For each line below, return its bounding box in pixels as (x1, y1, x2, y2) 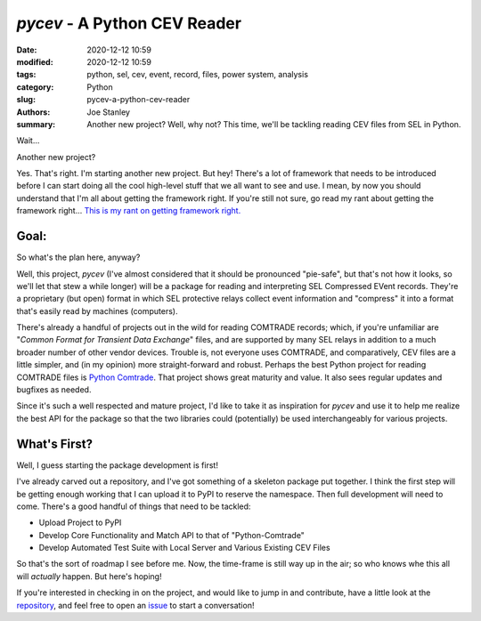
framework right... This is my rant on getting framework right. (16, 206, 241, 216)
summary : (16, 118, 56, 129)
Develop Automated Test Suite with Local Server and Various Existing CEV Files (38, 543, 330, 553)
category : (16, 81, 54, 93)
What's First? (16, 436, 94, 451)
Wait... (16, 135, 40, 146)
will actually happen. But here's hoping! (16, 570, 162, 582)
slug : (16, 94, 36, 105)
